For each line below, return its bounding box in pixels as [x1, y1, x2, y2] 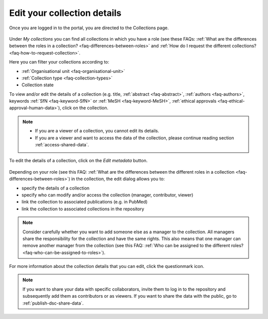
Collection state [21, 82, 54, 88]
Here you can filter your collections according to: [9, 59, 109, 65]
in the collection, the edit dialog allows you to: [71, 176, 165, 182]
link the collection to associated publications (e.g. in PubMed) [21, 199, 148, 205]
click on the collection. [62, 105, 109, 111]
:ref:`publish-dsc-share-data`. [22, 300, 84, 306]
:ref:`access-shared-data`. [35, 142, 89, 148]
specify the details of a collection [21, 185, 90, 191]
